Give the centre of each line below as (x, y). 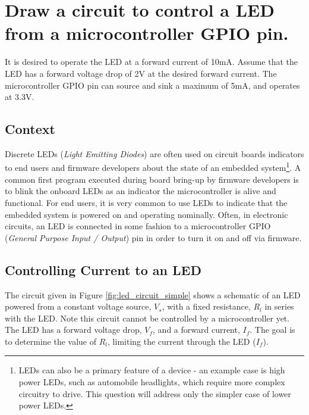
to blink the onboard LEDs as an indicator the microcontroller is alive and (141, 191)
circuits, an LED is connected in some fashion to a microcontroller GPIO (138, 226)
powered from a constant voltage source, (78, 306)
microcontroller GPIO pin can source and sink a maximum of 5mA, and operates (152, 85)
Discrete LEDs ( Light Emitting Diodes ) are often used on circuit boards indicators (154, 153)
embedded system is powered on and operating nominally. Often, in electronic (146, 214)
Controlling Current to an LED (103, 269)
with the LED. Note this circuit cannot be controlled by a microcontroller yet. (147, 318)
